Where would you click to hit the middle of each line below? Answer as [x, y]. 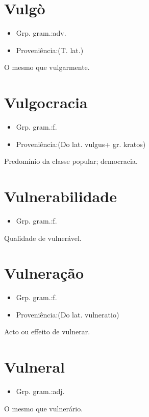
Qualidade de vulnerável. [43, 238]
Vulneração [44, 273]
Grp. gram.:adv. [41, 33]
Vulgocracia [46, 102]
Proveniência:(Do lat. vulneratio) [68, 314]
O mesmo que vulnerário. [44, 408]
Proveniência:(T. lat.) [50, 50]
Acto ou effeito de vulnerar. [47, 332]
